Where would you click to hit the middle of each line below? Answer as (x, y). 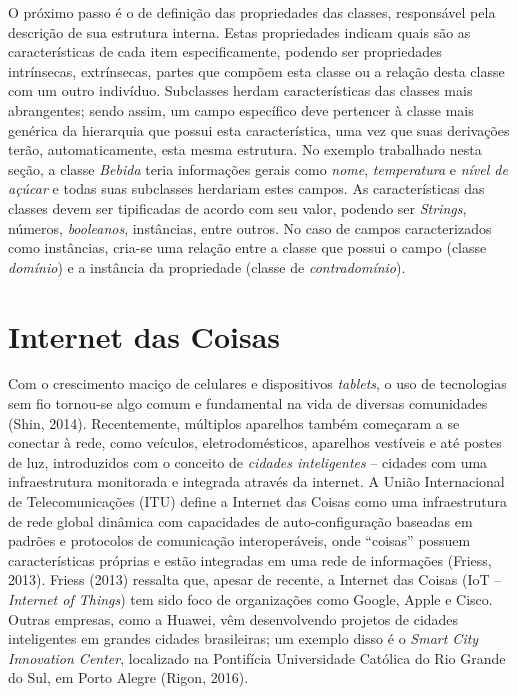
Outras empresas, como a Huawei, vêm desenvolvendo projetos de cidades (233, 618)
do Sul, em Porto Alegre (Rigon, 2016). (128, 677)
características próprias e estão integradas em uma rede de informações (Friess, (250, 559)
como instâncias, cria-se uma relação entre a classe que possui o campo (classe (247, 247)
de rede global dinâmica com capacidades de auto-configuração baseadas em (240, 520)
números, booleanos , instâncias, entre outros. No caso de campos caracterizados (250, 227)
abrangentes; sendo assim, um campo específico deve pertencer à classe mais (241, 109)
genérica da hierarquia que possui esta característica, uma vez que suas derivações (259, 129)
